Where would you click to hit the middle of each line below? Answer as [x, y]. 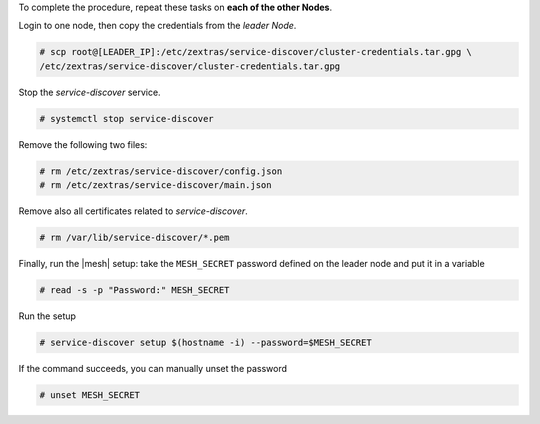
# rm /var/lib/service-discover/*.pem [134, 238]
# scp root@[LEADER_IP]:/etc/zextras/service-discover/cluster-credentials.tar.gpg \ [255, 52]
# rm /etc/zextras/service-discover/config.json [161, 171]
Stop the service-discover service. [89, 92]
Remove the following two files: [83, 144]
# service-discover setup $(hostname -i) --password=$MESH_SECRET [205, 342]
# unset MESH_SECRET [89, 394]
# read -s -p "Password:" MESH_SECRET [134, 290]
